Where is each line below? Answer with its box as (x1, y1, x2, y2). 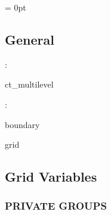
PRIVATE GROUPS (5, 198, 107, 213)
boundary (5, 118, 40, 130)
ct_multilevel (5, 78, 54, 91)
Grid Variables (5, 167, 97, 186)
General (5, 30, 54, 48)
